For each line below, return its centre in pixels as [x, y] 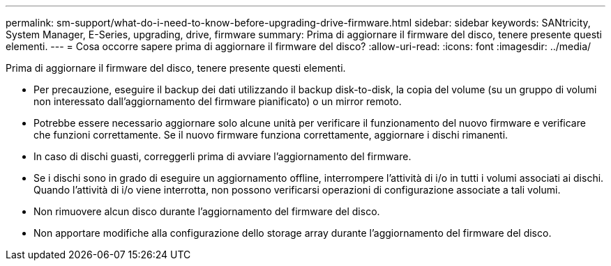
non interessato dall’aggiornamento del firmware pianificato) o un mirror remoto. [218, 101]
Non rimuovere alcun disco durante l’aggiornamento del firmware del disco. [207, 211]
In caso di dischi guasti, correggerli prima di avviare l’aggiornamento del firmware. [222, 156]
